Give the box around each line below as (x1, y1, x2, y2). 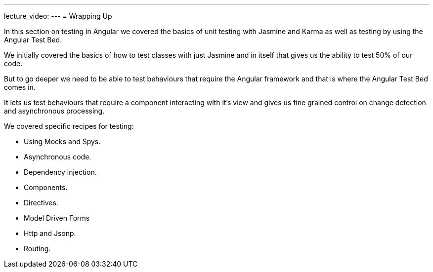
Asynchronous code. (24, 153, 91, 161)
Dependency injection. (24, 168, 97, 176)
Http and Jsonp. (24, 229, 76, 237)
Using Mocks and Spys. (24, 137, 101, 146)
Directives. (24, 198, 58, 207)
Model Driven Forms (24, 214, 90, 222)
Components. (24, 183, 68, 192)
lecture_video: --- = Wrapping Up (4, 12, 112, 20)
